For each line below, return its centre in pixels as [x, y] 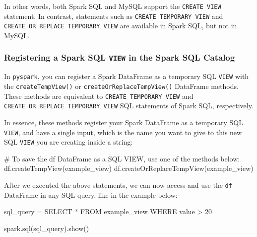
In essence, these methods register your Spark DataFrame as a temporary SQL [124, 122]
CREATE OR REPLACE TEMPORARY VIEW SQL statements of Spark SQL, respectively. [129, 106]
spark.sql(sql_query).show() [47, 228]
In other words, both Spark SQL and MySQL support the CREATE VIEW [113, 6]
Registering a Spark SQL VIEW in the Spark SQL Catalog [120, 57]
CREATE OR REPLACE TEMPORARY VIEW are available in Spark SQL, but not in [121, 26]
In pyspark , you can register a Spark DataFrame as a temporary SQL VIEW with [127, 76]
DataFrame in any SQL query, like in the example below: [91, 195]
